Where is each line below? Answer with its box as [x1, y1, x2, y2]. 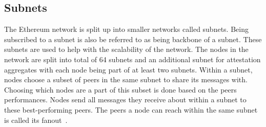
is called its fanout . [4, 114, 68, 125]
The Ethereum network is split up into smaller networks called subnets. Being [4, 24, 249, 34]
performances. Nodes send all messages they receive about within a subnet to [4, 94, 247, 105]
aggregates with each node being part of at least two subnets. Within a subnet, [4, 64, 253, 75]
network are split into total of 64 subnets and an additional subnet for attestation [4, 53, 261, 64]
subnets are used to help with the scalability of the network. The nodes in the [4, 44, 249, 55]
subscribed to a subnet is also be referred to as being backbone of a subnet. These [4, 33, 262, 44]
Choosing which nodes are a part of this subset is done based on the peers [4, 84, 237, 95]
